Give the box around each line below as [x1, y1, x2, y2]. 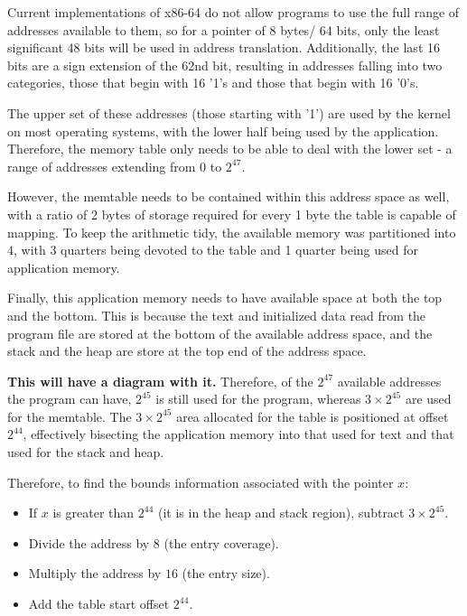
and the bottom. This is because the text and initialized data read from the [7, 305, 426, 324]
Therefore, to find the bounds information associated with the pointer [7, 472, 394, 491]
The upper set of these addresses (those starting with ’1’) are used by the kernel [7, 103, 451, 122]
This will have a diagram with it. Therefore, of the [7, 371, 313, 390]
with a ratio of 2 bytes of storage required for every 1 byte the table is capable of [7, 204, 456, 223]
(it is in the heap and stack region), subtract [157, 503, 405, 522]
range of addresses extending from [7, 156, 196, 175]
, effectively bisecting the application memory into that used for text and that [23, 425, 454, 443]
